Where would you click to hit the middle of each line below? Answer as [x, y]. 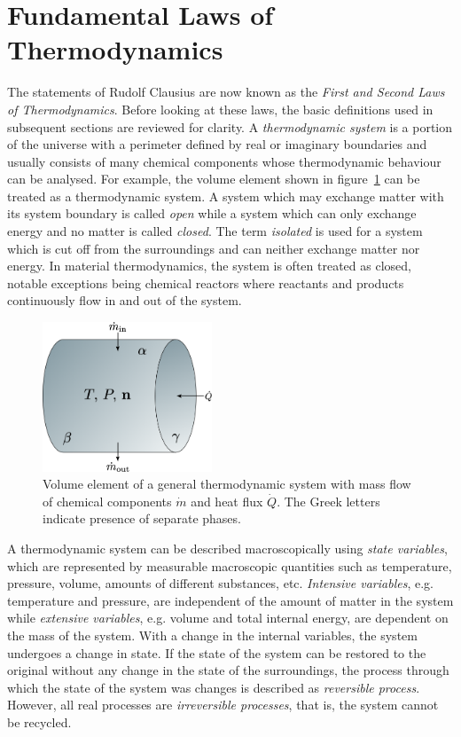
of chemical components [107, 501]
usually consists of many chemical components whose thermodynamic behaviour [224, 161]
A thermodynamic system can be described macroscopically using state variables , [227, 549]
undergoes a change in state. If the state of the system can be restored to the [217, 652]
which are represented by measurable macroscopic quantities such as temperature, [230, 565]
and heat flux [227, 501]
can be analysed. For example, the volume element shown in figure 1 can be [214, 179]
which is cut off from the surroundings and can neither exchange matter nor [214, 248]
